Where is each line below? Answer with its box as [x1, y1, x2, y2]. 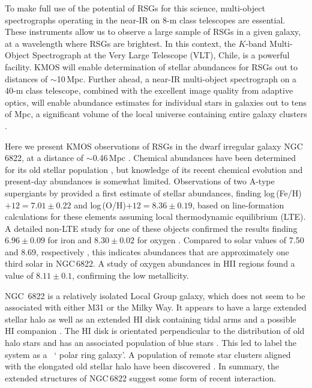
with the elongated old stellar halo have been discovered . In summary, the [5, 360, 279, 372]
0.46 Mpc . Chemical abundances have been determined [92, 151, 296, 164]
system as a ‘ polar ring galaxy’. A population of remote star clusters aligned [5, 348, 291, 360]
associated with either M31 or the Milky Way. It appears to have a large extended [5, 301, 307, 314]
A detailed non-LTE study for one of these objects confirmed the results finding [5, 222, 298, 234]
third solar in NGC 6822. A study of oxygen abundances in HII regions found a [5, 257, 295, 270]
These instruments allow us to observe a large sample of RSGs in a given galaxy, [5, 25, 301, 38]
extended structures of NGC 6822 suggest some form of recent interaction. [5, 371, 277, 384]
